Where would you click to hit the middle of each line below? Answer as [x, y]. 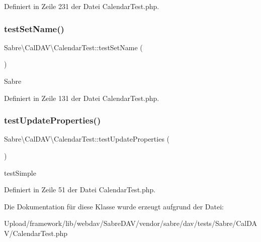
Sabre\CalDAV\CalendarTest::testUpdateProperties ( [87, 139]
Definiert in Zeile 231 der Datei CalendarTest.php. [82, 6]
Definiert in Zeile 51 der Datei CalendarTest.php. [80, 190]
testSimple [20, 172]
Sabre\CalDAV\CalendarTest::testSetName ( [73, 47]
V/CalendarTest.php [36, 233]
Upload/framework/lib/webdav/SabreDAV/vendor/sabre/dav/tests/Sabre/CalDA [130, 223]
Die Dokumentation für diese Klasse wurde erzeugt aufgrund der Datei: [114, 206]
